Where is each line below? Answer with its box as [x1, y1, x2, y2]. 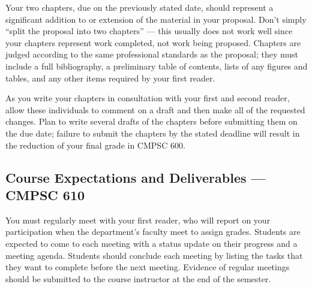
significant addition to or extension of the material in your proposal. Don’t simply [5, 13, 307, 25]
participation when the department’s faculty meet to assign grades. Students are [5, 225, 301, 238]
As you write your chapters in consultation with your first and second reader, [5, 92, 290, 104]
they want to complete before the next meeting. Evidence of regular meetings [5, 261, 290, 273]
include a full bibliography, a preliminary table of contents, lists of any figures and [5, 59, 308, 72]
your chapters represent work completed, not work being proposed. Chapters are [5, 36, 301, 49]
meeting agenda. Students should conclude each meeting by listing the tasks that [5, 249, 303, 261]
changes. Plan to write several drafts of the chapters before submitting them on [5, 115, 298, 128]
